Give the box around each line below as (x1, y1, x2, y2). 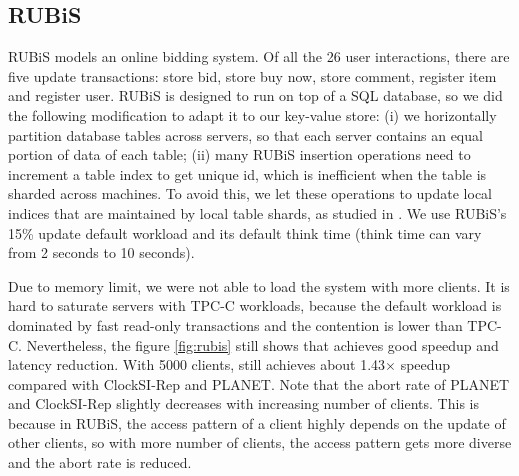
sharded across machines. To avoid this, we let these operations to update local (8, 183, 493, 204)
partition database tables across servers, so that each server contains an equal (8, 124, 483, 145)
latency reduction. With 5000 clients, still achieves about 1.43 (8, 354, 386, 375)
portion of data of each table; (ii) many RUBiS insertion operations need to (8, 144, 471, 165)
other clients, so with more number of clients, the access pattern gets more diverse (8, 432, 512, 453)
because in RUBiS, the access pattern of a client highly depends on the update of (8, 412, 506, 433)
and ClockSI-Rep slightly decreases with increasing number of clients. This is (8, 393, 479, 414)
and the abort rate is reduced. (8, 452, 192, 473)
